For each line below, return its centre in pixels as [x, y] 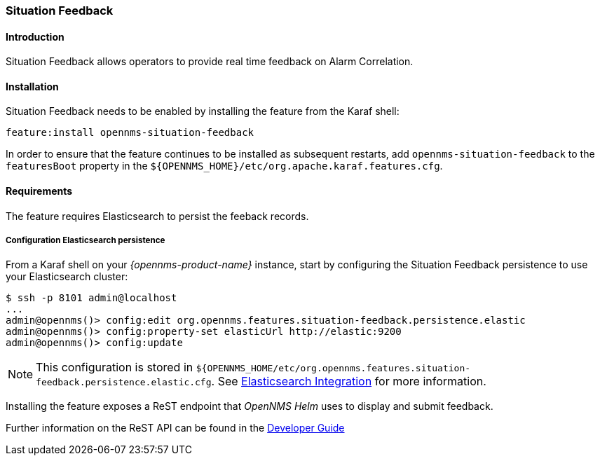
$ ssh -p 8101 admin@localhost [91, 298]
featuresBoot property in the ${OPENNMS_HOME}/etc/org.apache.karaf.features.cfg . [224, 166]
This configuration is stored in [115, 367]
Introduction [35, 36]
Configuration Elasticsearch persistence [86, 241]
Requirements [39, 191]
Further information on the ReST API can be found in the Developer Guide [175, 428]
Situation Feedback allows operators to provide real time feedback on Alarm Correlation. [210, 62]
